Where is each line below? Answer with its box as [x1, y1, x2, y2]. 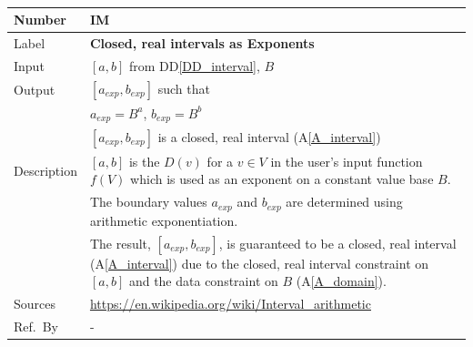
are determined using [286, 192, 403, 211]
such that [157, 78, 210, 97]
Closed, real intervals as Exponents [89, 33, 315, 52]
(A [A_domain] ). [296, 271, 387, 291]
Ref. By [14, 316, 58, 335]
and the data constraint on [128, 271, 278, 291]
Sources [14, 294, 56, 312]
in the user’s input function [270, 151, 423, 170]
